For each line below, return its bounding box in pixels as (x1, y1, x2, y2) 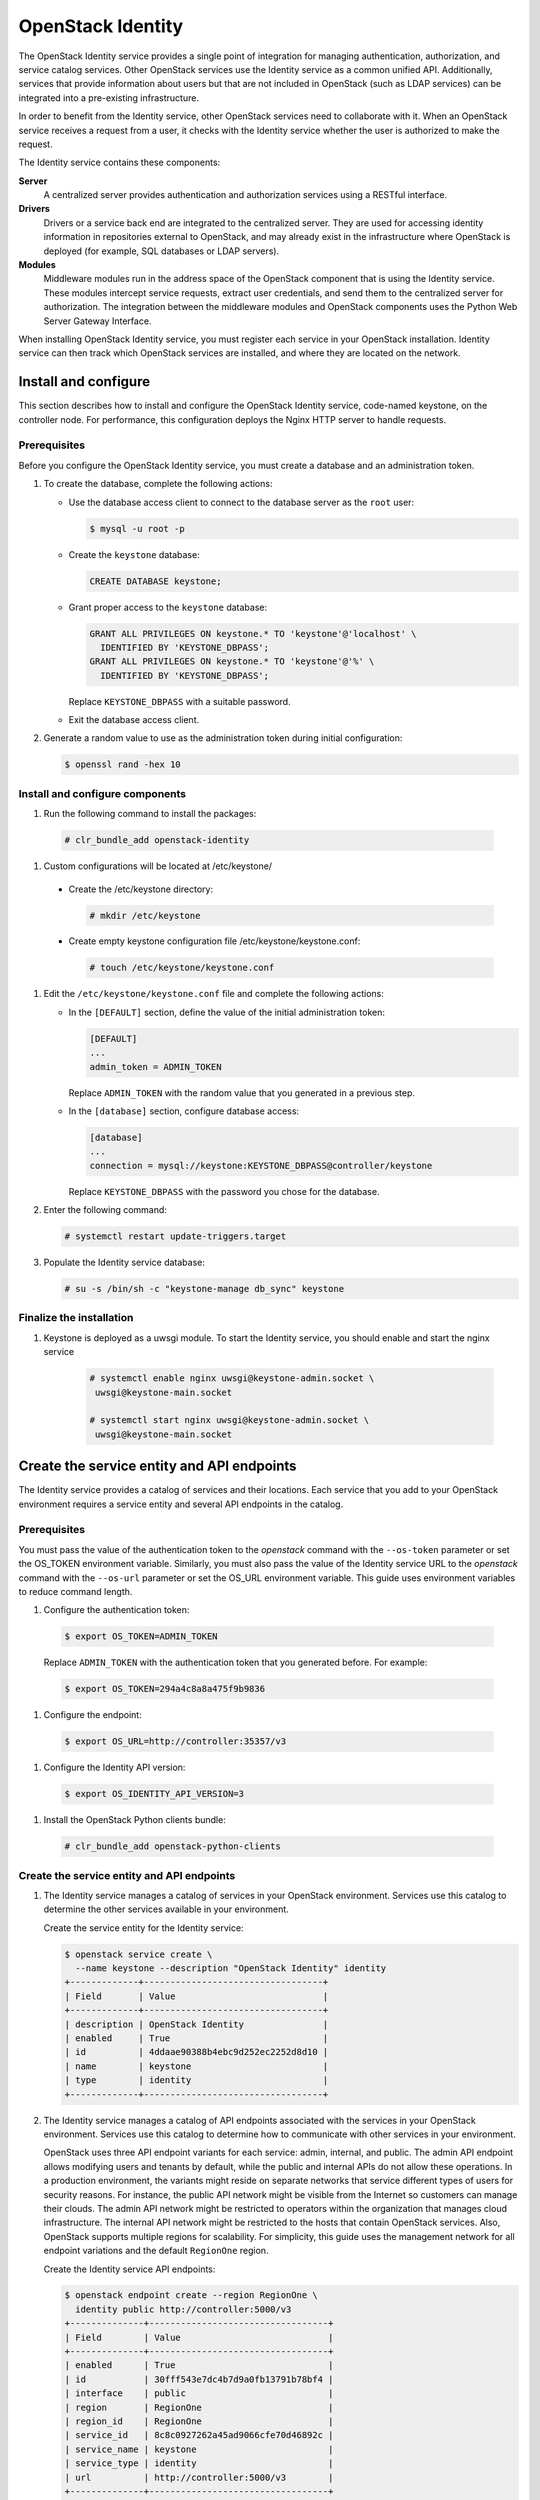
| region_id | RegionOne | (64, 2416, 334, 2427)
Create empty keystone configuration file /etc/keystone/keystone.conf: (68, 935, 361, 947)
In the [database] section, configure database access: (68, 1105, 300, 1117)
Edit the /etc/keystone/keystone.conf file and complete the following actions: (43, 988, 385, 1000)
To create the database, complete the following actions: (43, 478, 273, 490)
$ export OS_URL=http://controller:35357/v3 (64, 1736, 287, 1747)
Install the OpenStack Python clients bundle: (43, 1814, 227, 1826)
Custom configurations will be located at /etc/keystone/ (43, 860, 273, 872)
